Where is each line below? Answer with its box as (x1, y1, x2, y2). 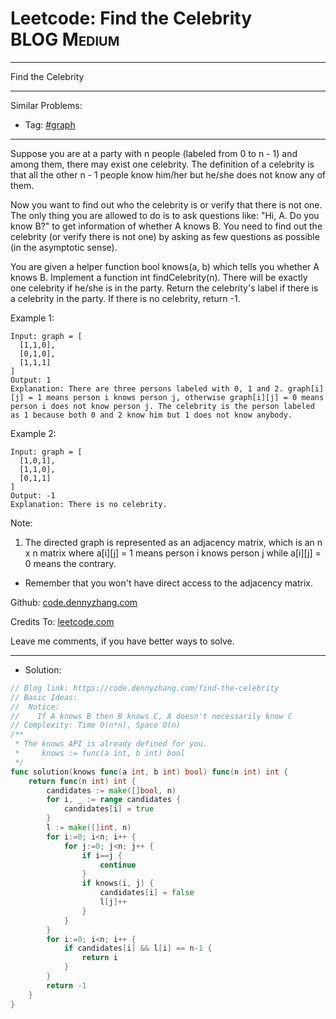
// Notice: (10, 702, 60, 712)
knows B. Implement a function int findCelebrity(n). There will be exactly (10, 271, 308, 283)
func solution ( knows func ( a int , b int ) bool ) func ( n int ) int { (10, 767, 289, 777)
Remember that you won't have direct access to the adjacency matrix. (24, 577, 314, 589)
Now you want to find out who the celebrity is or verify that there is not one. (10, 198, 323, 211)
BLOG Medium (10, 28, 120, 51)
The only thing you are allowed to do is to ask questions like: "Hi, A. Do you (10, 209, 320, 221)
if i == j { (81, 850, 123, 861)
